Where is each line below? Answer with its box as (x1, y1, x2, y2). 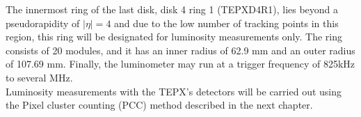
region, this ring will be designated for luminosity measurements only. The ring (6, 29, 342, 44)
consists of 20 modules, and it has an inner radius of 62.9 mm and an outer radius (6, 42, 355, 57)
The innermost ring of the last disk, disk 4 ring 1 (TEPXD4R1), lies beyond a (6, 2, 339, 16)
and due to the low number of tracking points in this (114, 15, 339, 30)
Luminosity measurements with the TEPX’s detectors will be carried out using (6, 84, 342, 98)
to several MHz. (6, 70, 73, 84)
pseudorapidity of (6, 15, 80, 30)
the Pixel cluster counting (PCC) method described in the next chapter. (6, 97, 313, 112)
